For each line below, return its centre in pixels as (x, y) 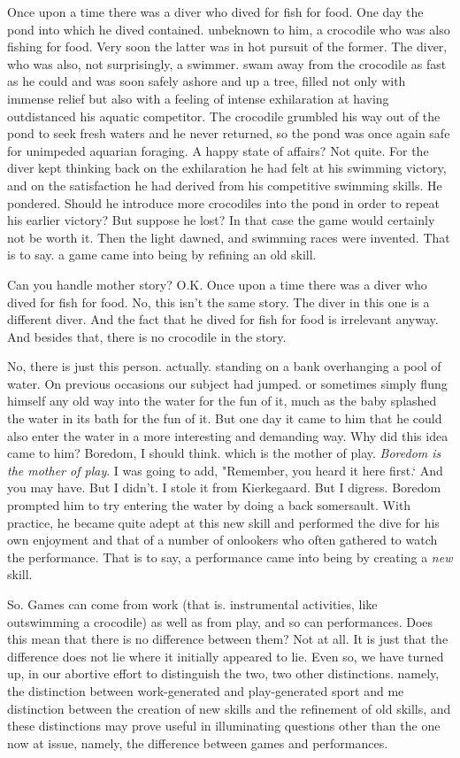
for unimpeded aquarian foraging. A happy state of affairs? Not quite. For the (218, 150)
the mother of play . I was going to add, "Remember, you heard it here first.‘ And (225, 470)
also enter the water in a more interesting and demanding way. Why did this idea (228, 435)
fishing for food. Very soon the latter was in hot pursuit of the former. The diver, (227, 46)
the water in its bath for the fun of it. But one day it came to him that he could (225, 418)
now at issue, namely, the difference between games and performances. (198, 743)
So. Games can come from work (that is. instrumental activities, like (192, 604)
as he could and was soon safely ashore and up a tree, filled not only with (207, 81)
